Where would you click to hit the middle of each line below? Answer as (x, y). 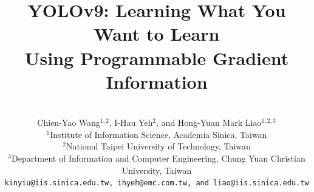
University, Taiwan (157, 170)
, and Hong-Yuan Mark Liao (209, 122)
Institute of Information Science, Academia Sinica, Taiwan (159, 134)
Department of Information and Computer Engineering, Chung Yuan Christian (158, 158)
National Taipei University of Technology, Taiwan (158, 146)
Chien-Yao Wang (69, 122)
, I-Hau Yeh (131, 122)
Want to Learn (157, 34)
